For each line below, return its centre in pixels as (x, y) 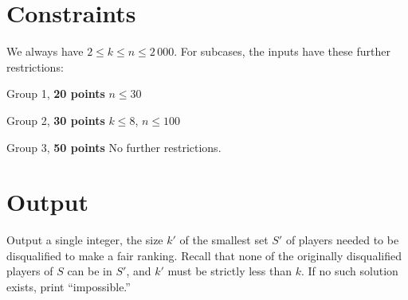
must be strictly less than (230, 271)
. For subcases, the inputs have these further (282, 51)
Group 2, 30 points (56, 120)
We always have (45, 51)
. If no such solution (349, 271)
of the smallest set (224, 240)
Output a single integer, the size (85, 240)
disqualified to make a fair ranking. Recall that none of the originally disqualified (204, 255)
